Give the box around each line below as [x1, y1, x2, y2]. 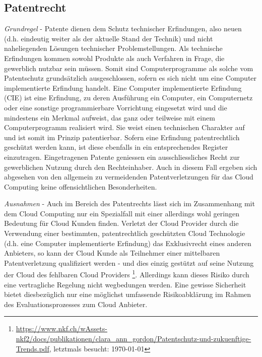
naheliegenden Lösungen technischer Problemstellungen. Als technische [4, 43, 223, 53]
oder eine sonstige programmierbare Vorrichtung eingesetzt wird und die [4, 102, 227, 112]
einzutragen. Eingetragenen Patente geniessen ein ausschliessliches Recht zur [4, 151, 240, 162]
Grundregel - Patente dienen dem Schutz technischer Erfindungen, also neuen [4, 23, 242, 34]
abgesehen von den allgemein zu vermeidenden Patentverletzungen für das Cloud [4, 171, 253, 182]
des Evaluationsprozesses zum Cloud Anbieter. [4, 299, 148, 309]
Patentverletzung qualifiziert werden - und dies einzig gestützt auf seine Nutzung [4, 257, 254, 268]
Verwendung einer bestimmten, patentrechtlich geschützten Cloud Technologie [4, 228, 245, 239]
